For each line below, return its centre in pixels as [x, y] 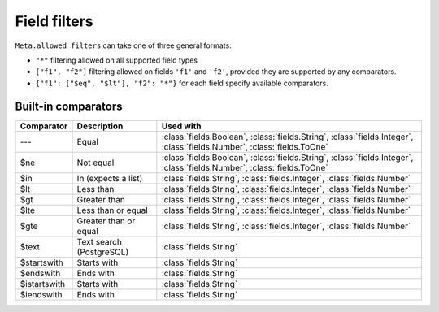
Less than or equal [112, 210]
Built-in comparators [69, 106]
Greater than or [106, 221]
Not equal [96, 162]
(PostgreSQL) [103, 252]
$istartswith [43, 284]
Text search [99, 241]
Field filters [54, 21]
